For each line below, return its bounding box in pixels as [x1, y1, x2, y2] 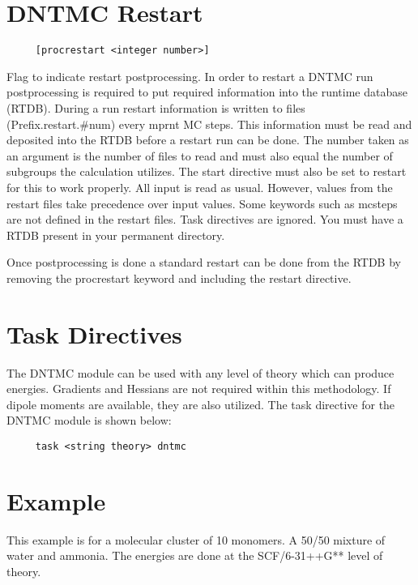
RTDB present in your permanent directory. [6, 226, 225, 243]
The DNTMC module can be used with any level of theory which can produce [6, 364, 395, 381]
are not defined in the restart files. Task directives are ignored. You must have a [6, 211, 403, 228]
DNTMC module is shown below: [6, 412, 172, 429]
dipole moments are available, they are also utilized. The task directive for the [6, 395, 395, 412]
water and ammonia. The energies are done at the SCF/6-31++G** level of [6, 547, 383, 564]
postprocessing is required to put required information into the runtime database [6, 83, 407, 100]
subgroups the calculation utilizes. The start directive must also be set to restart [6, 163, 407, 180]
